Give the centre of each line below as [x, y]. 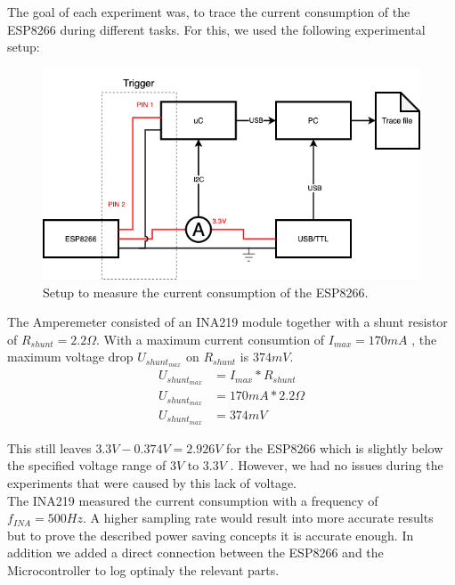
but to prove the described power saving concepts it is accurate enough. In [211, 535]
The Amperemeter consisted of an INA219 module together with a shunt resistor [227, 322]
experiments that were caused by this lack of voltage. [152, 483]
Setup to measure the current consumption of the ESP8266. [206, 292]
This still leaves [49, 447]
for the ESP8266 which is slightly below [335, 447]
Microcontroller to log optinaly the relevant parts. [143, 570]
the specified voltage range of [87, 465]
